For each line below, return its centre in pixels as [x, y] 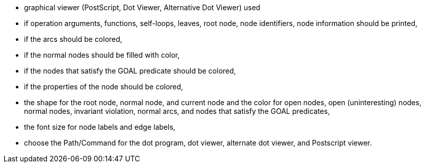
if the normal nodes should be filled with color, [102, 55]
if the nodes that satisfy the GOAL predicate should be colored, [130, 71]
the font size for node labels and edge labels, [100, 127]
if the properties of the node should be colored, [104, 87]
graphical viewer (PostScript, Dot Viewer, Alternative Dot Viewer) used [142, 7]
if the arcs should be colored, [73, 39]
